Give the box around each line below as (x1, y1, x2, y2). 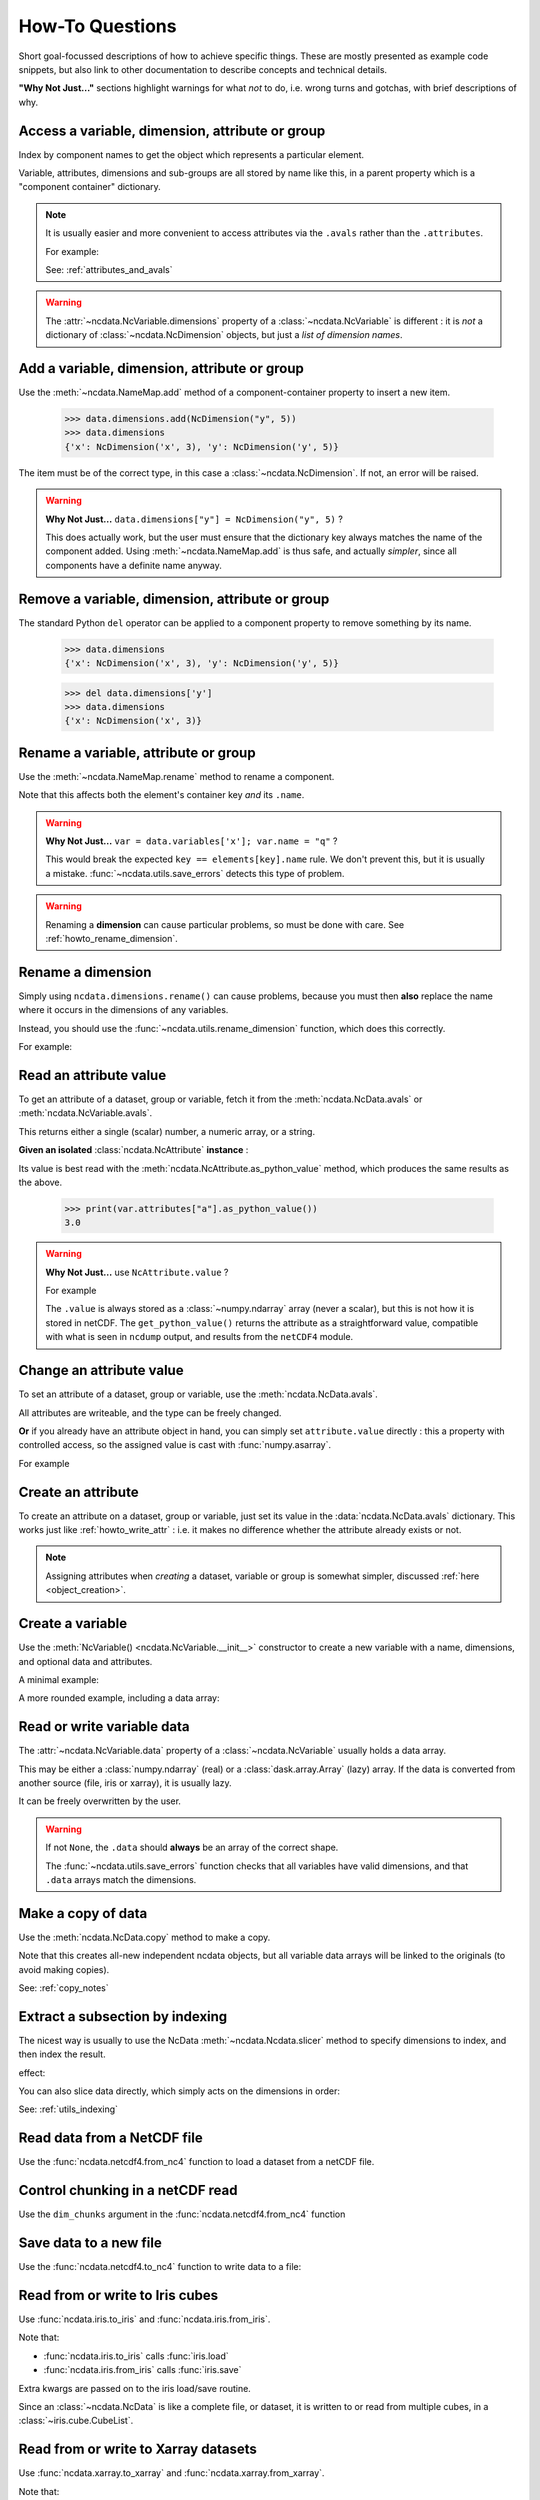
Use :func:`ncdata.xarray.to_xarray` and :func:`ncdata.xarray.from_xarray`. (18, 2467, 325, 2479)
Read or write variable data (18, 1718, 190, 1735)
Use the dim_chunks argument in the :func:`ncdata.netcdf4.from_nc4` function (18, 2208, 346, 2220)
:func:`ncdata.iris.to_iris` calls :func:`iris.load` (43, 2350, 229, 2362)
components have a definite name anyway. (45, 559, 222, 571)
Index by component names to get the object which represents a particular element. (18, 148, 365, 160)
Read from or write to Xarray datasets (18, 2441, 257, 2458)
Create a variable (18, 1615, 128, 1632)
